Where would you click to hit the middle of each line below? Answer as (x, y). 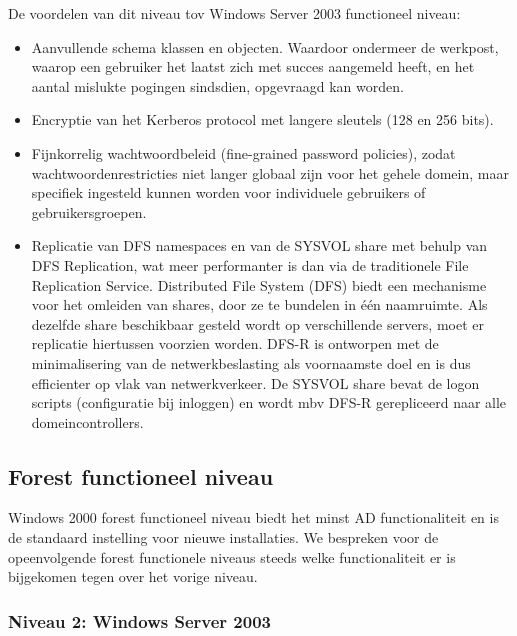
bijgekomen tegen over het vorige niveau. (133, 576)
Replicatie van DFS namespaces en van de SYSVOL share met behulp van (259, 245)
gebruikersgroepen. (89, 211)
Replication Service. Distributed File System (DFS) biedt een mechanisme (259, 284)
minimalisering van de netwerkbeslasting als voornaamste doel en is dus (251, 362)
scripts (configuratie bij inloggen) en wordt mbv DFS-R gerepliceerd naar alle (269, 402)
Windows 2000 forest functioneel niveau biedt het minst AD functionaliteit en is (253, 517)
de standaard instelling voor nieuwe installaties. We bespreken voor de (223, 537)
